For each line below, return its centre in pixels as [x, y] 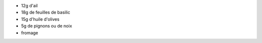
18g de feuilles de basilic [46, 13]
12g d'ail [30, 6]
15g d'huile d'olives [40, 19]
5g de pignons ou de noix [47, 26]
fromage [30, 33]
